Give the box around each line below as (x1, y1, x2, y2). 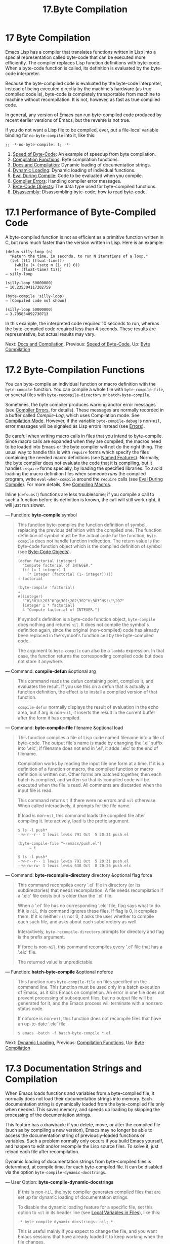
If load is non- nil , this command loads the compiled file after (17, 812, 145, 818)
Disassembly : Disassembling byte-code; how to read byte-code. (12, 189, 147, 195)
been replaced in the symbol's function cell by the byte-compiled (17, 632, 154, 638)
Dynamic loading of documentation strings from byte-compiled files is (5, 1158, 151, 1164)
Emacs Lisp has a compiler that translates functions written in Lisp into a (5, 49, 156, 55)
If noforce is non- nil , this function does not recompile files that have (17, 1015, 161, 1021)
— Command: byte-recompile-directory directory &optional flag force (5, 872, 153, 878)
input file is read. (17, 787, 53, 793)
